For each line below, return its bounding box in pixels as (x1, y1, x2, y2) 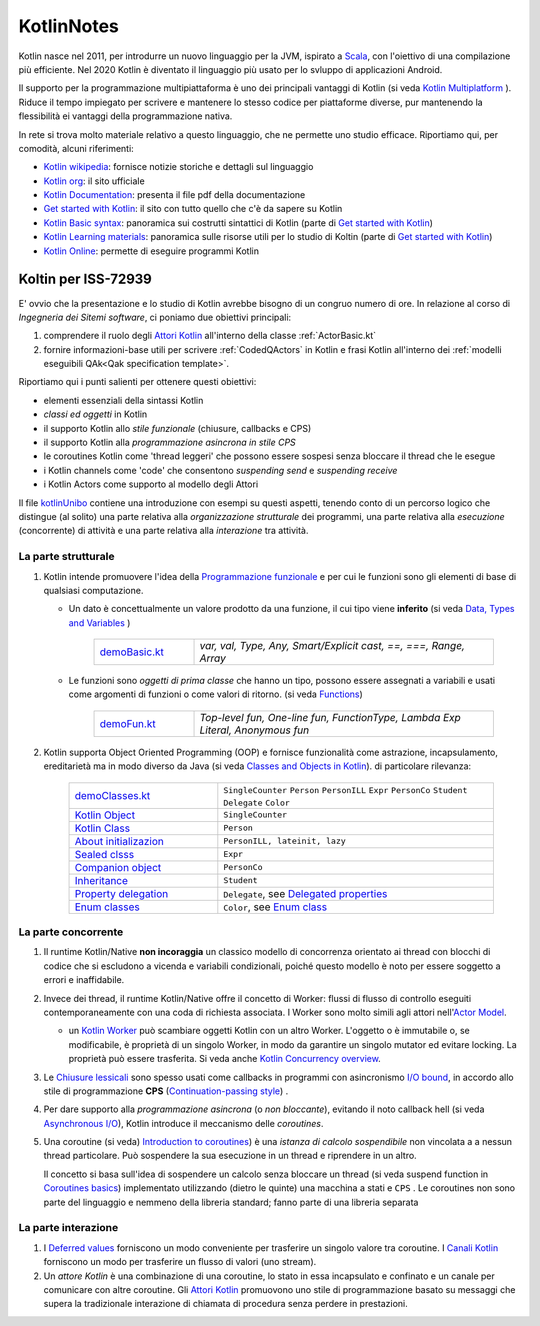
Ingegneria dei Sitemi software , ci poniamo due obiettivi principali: (18, 311, 292, 323)
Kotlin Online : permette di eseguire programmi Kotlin (43, 245, 260, 257)
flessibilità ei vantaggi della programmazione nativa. (18, 110, 233, 122)
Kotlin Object (74, 808, 135, 822)
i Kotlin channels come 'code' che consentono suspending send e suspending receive (43, 464, 398, 476)
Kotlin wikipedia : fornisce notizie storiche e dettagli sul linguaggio (43, 161, 314, 173)
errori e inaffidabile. (43, 974, 125, 986)
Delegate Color (223, 797, 290, 808)
